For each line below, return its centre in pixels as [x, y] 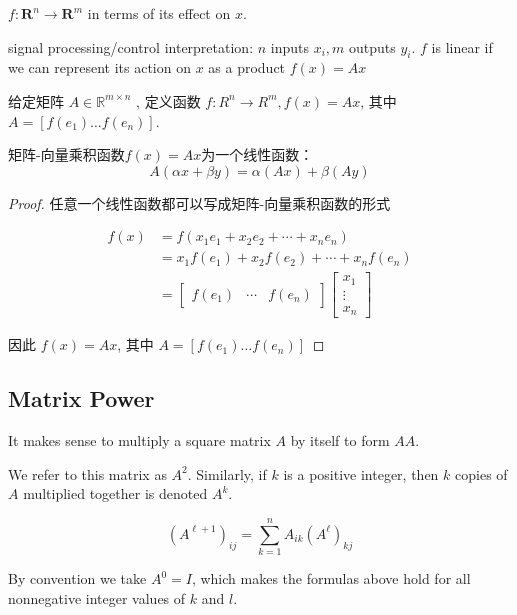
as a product [247, 67]
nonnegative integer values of [97, 597]
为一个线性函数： [257, 154]
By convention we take [77, 578]
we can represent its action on [99, 67]
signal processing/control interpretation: [131, 46]
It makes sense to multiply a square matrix [139, 440]
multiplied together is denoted [115, 493]
